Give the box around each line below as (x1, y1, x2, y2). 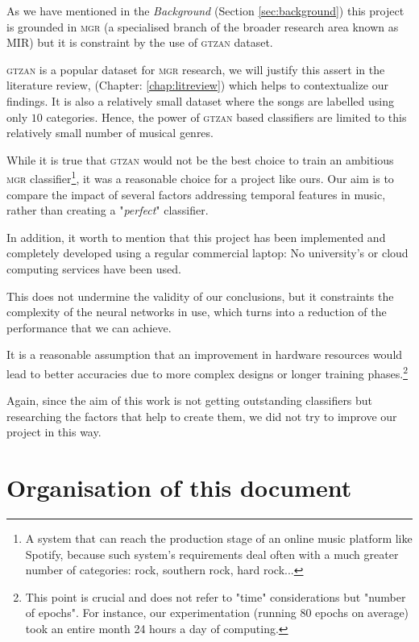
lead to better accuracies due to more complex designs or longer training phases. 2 (6, 362, 408, 381)
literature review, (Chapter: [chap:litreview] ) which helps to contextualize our (6, 77, 389, 94)
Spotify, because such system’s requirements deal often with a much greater (25, 545, 399, 562)
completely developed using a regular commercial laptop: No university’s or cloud (6, 244, 409, 261)
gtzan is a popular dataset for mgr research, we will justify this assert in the (6, 60, 385, 77)
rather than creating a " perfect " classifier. (6, 202, 209, 219)
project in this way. (6, 423, 102, 440)
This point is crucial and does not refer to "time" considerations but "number (25, 588, 406, 605)
